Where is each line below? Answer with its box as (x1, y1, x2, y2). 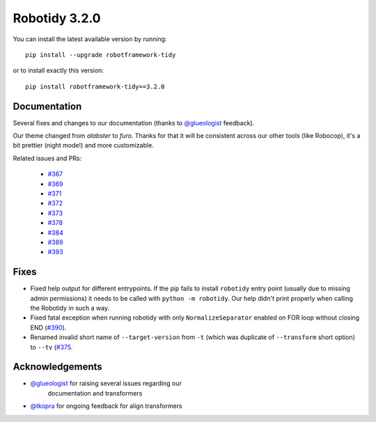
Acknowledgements (13, 361, 102, 373)
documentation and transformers (47, 389, 143, 397)
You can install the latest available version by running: (13, 35, 167, 43)
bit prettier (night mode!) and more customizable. (13, 141, 155, 150)
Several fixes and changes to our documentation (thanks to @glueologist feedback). (13, 118, 255, 127)
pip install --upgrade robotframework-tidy (25, 51, 176, 58)
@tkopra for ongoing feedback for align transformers (30, 402, 182, 410)
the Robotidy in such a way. (30, 304, 110, 312)
